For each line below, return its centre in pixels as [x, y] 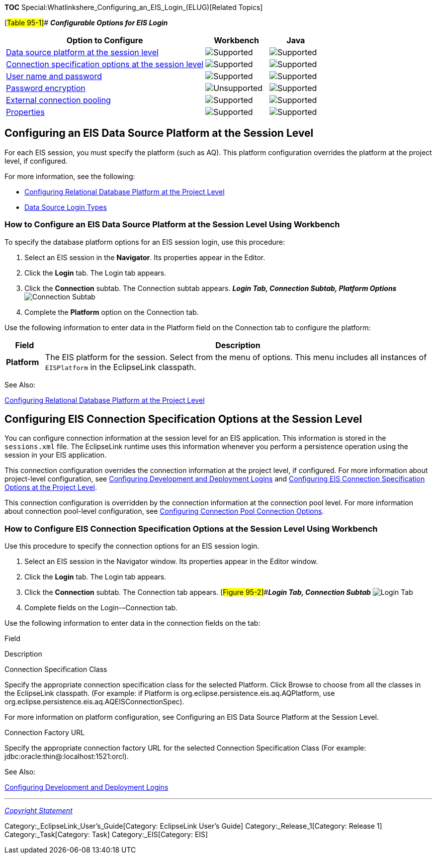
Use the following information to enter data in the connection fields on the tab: [132, 623]
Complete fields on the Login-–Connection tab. [101, 608]
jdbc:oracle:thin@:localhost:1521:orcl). [67, 757]
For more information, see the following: [70, 176]
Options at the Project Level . [51, 487]
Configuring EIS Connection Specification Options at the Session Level [183, 419]
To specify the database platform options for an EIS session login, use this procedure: [145, 242]
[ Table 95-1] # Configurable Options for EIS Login [86, 23]
